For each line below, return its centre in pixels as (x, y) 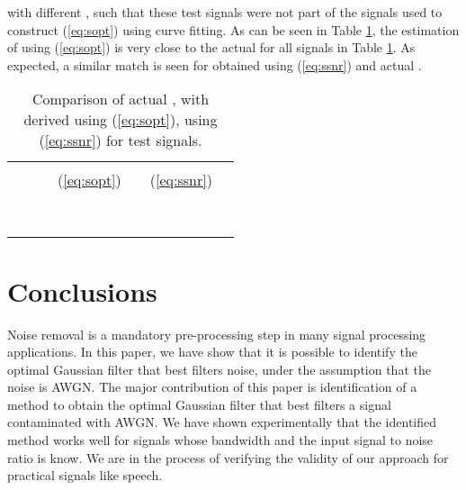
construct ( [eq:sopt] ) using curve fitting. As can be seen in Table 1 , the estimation (233, 29)
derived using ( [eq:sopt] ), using (121, 120)
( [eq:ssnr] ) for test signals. (121, 141)
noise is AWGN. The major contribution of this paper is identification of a (212, 387)
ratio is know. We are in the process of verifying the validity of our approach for (228, 457)
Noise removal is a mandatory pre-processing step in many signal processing (217, 334)
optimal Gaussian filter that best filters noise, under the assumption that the (219, 369)
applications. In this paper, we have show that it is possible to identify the (212, 352)
